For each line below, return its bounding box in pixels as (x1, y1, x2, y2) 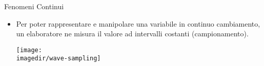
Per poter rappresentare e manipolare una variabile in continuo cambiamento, (16, 18, 260, 29)
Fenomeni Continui (4, 1, 64, 11)
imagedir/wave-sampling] (16, 55, 101, 62)
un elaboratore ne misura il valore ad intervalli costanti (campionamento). (16, 28, 249, 39)
